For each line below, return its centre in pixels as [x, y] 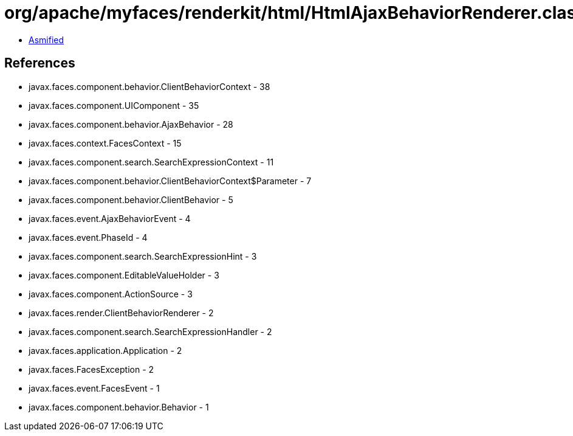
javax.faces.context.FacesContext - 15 [105, 143]
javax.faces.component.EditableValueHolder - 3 [124, 275]
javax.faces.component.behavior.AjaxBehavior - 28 [131, 124]
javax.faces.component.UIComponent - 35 [114, 105]
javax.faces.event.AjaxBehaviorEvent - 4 [110, 218]
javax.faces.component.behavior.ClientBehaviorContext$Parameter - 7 [170, 181]
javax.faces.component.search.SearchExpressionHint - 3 [143, 256]
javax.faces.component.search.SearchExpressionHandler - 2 [150, 331]
